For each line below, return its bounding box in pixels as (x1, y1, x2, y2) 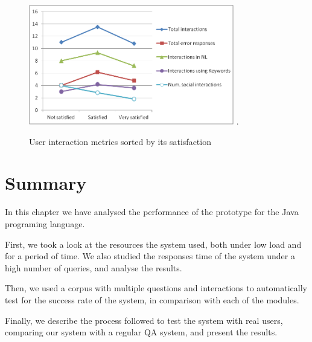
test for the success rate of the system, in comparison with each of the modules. (5, 293, 299, 306)
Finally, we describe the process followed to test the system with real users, (5, 314, 283, 326)
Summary (5, 170, 87, 195)
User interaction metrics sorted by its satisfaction (29, 135, 211, 147)
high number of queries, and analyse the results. (5, 261, 182, 274)
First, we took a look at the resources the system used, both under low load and (5, 237, 302, 250)
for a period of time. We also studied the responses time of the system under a (5, 250, 295, 262)
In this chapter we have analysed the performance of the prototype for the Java (5, 205, 299, 218)
